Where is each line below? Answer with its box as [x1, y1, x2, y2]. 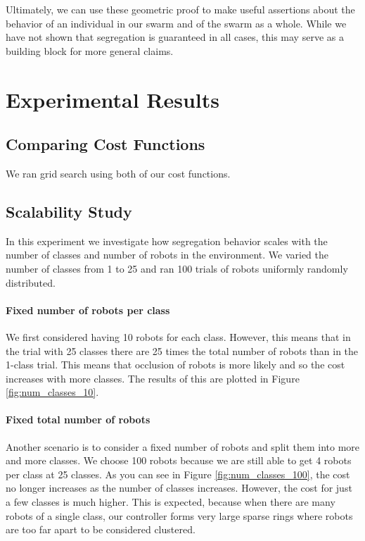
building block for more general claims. [6, 43, 174, 58]
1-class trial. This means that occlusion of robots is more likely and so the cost [6, 357, 345, 372]
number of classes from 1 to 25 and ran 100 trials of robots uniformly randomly [6, 261, 348, 275]
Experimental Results [6, 85, 219, 113]
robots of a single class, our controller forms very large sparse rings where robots [6, 508, 353, 523]
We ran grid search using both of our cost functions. [6, 166, 231, 180]
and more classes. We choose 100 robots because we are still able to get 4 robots [6, 453, 352, 468]
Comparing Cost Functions [6, 133, 205, 155]
